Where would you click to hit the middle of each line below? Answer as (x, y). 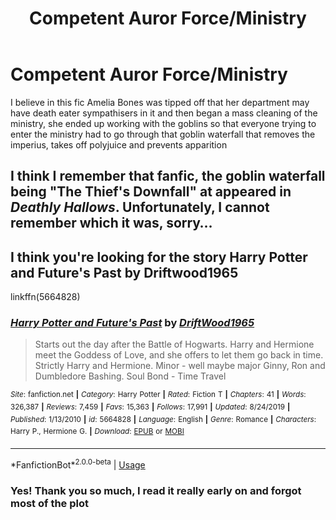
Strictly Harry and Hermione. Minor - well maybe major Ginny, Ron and (180, 366)
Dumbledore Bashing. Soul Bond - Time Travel (130, 376)
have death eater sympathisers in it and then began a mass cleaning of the (164, 113)
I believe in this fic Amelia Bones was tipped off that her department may (160, 102)
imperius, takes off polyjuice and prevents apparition (119, 144)
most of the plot (50, 503)
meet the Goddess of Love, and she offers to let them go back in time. (179, 355)
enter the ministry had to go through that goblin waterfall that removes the (163, 134)
